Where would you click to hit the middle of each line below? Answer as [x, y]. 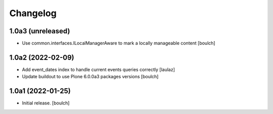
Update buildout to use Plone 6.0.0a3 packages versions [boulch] [90, 77]
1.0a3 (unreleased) [40, 31]
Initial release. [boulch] [46, 103]
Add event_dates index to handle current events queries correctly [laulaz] [99, 69]
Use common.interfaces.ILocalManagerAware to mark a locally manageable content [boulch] [119, 43]
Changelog [33, 13]
